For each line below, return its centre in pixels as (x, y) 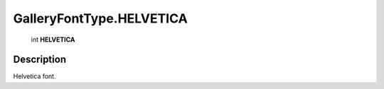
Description (40, 60)
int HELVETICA (53, 40)
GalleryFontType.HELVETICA (100, 18)
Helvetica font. (34, 76)
